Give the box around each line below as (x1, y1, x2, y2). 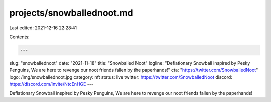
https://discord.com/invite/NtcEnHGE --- (9, 81, 94, 87)
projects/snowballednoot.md (9, 7, 133, 18)
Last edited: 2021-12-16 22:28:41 (9, 25, 77, 31)
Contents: (9, 34, 30, 40)
